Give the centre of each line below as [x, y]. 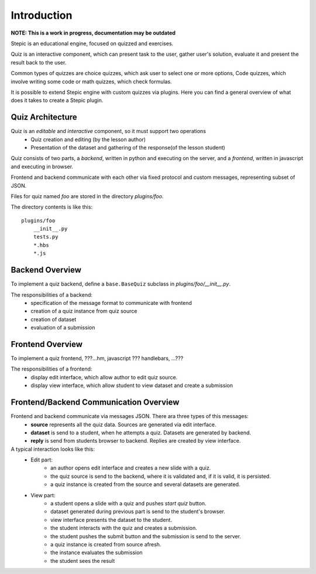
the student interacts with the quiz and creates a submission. [124, 528]
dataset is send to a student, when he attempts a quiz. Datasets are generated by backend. [141, 432]
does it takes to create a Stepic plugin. [57, 100]
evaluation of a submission [63, 328]
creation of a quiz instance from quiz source [84, 311]
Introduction [42, 15]
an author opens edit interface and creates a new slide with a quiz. [131, 468]
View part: [43, 495]
